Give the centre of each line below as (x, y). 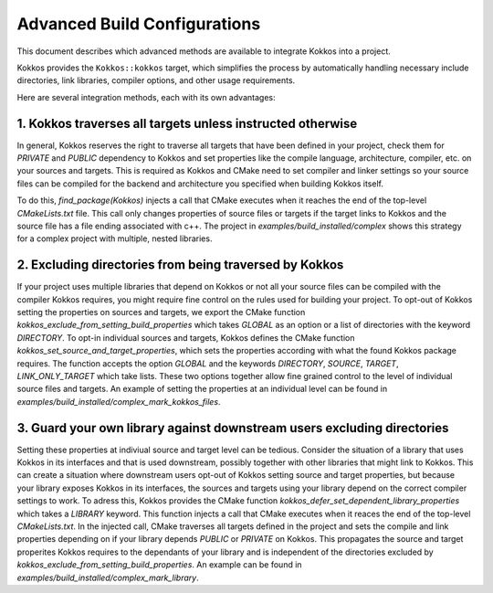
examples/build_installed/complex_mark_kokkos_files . (119, 401)
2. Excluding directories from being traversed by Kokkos (180, 265)
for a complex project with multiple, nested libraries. (115, 238)
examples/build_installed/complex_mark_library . (108, 577)
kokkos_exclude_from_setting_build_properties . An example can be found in (159, 565)
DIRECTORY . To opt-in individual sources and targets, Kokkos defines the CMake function (186, 337)
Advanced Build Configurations (139, 24)
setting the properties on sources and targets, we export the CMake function (161, 312)
